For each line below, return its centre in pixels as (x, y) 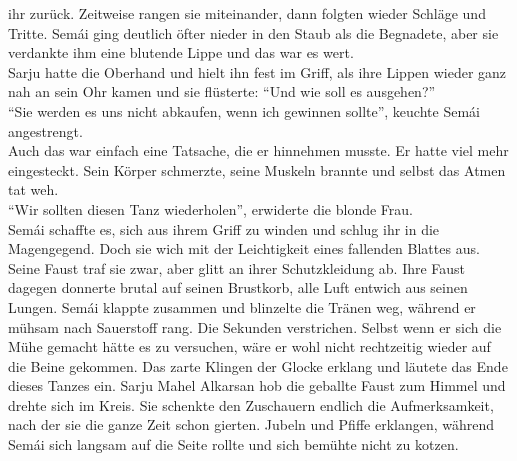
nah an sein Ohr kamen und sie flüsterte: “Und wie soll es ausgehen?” (222, 91)
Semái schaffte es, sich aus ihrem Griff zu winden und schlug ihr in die (224, 228)
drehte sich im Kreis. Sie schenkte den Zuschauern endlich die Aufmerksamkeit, (251, 404)
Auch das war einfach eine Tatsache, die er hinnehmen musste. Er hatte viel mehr (258, 150)
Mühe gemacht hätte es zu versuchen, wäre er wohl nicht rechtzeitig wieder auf (249, 346)
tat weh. (33, 189)
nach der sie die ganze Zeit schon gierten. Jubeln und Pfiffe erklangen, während (251, 424)
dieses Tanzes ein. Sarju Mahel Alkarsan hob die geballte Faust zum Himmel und (257, 385)
